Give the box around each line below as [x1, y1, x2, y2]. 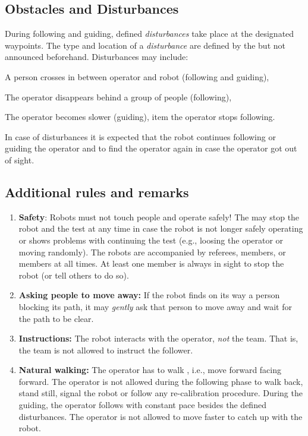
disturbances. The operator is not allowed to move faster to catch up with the [18, 410, 303, 422]
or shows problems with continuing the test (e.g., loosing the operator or [18, 233, 284, 246]
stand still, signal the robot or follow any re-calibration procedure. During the [18, 387, 303, 399]
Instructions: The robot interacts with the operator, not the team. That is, [18, 332, 298, 345]
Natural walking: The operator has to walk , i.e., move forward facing [18, 364, 282, 376]
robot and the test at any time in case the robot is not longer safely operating [18, 222, 303, 235]
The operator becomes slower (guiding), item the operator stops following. [5, 110, 275, 123]
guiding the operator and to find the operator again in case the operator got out [5, 142, 297, 154]
